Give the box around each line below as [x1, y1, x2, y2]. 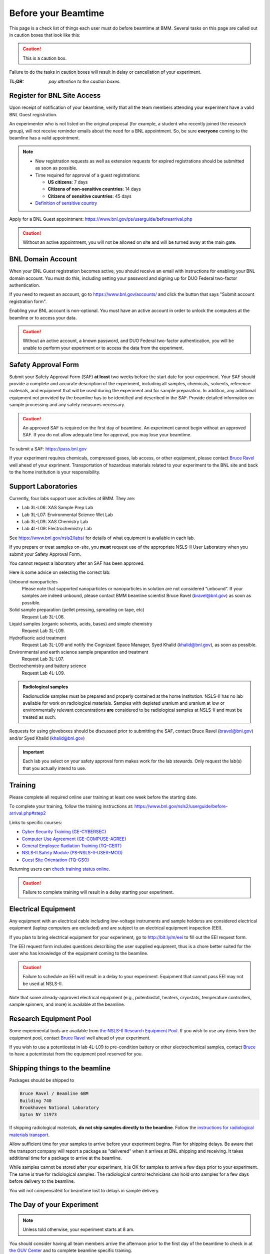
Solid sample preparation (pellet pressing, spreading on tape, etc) [9, 607, 144, 613]
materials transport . [9, 1132, 50, 1138]
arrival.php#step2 [9, 810, 46, 816]
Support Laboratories [9, 482, 77, 491]
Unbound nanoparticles [9, 578, 58, 584]
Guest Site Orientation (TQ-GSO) [21, 857, 89, 863]
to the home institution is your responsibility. [9, 469, 100, 475]
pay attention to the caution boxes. [48, 78, 121, 84]
